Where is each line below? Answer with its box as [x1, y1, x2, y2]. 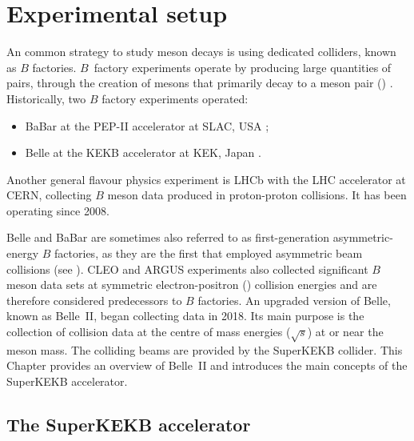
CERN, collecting [6, 186, 92, 203]
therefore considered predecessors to [6, 291, 182, 308]
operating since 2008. [6, 202, 109, 218]
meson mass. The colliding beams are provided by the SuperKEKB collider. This [6, 341, 403, 358]
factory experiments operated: [102, 90, 249, 106]
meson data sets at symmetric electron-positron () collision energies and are [6, 276, 377, 293]
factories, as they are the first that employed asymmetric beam [54, 245, 363, 262]
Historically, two [6, 90, 86, 106]
